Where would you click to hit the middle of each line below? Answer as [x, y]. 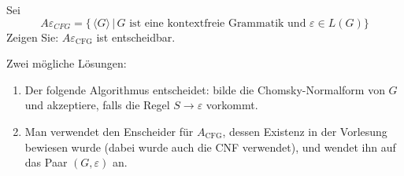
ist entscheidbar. [136, 37]
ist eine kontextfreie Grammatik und [218, 23]
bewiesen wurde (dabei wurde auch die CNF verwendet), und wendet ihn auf [210, 147]
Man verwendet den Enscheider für [109, 131]
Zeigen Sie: [33, 37]
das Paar [46, 162]
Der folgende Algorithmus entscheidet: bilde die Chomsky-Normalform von [205, 89]
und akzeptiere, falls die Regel [97, 105]
